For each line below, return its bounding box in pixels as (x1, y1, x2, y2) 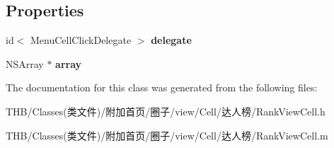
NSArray (6, 56, 44, 71)
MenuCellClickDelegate (30, 33, 132, 47)
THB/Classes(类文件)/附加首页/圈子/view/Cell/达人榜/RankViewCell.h (6, 103, 326, 118)
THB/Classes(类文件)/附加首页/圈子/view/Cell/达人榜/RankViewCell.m (6, 127, 328, 142)
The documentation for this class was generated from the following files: (6, 80, 318, 95)
